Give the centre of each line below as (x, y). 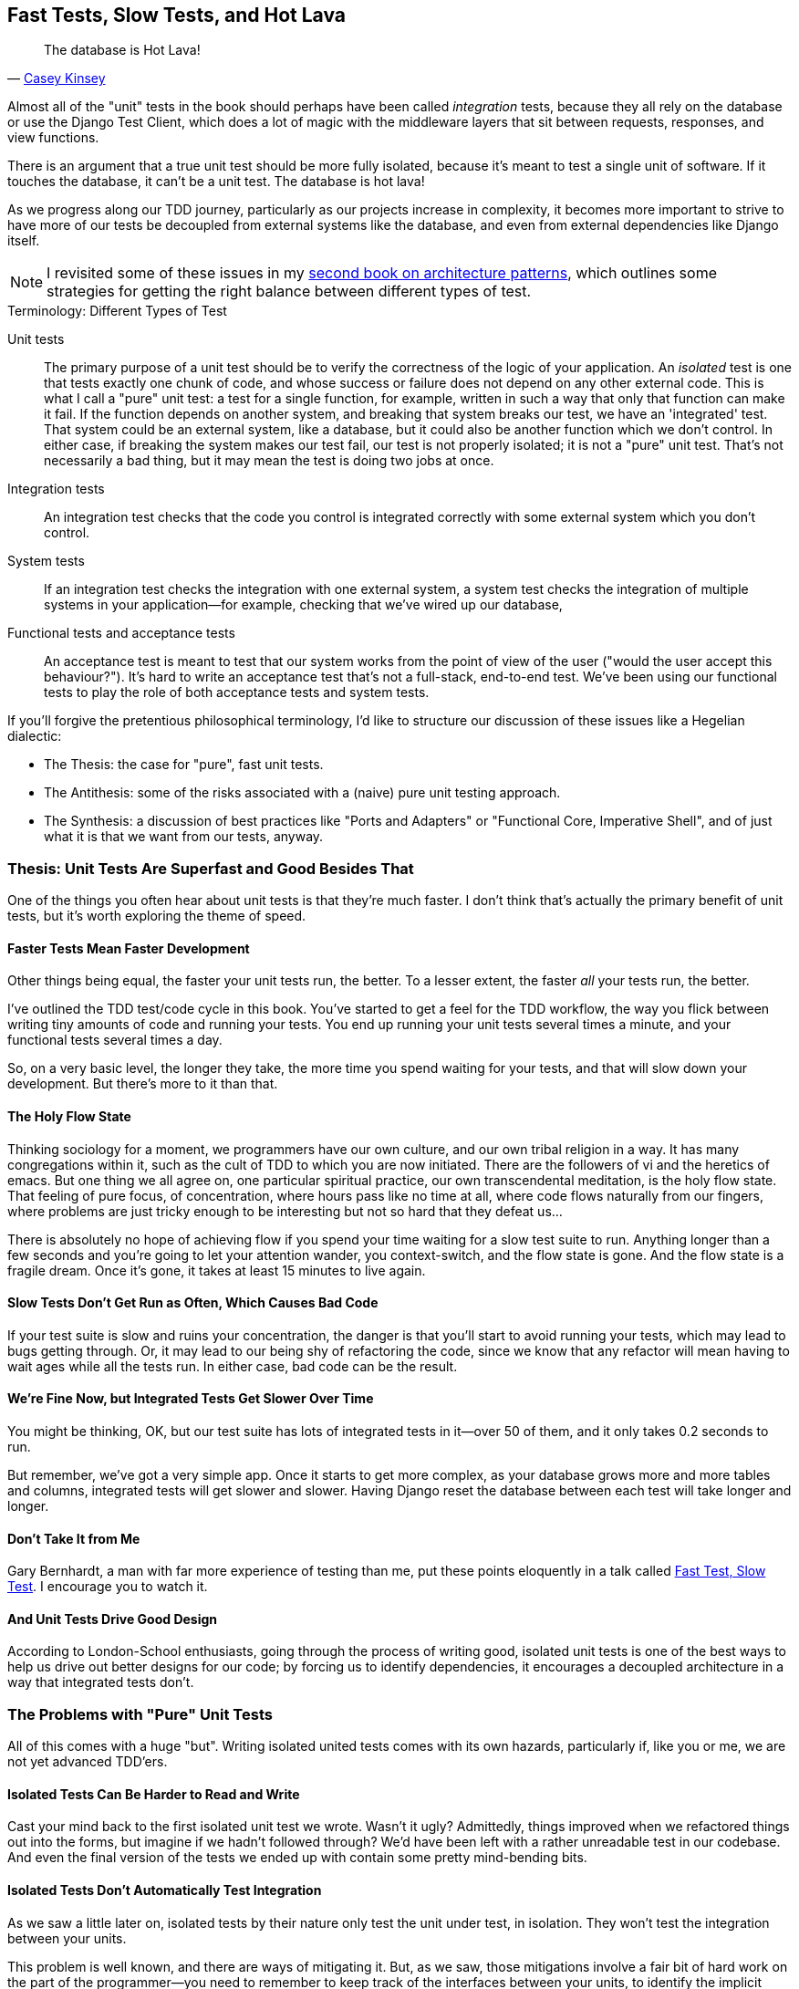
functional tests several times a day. (115, 1040)
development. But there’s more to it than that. (143, 1084)
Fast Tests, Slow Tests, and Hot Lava (177, 15)
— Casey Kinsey (57, 78)
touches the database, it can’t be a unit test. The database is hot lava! (216, 182)
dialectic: (35, 736)
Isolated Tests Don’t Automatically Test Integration (165, 1890)
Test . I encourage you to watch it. (108, 1587)
